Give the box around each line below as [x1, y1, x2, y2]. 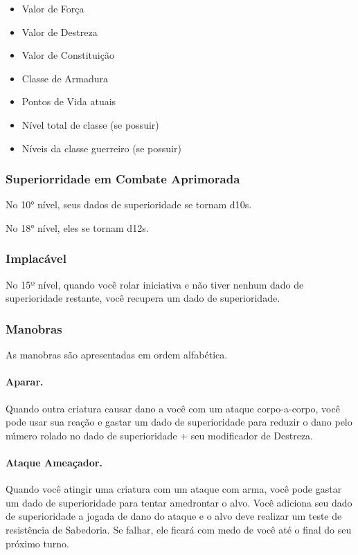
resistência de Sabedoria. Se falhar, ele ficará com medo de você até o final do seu [6, 522, 352, 536]
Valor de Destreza [21, 24, 98, 39]
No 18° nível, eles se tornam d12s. [6, 220, 149, 235]
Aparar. [6, 374, 44, 389]
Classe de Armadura [21, 71, 109, 85]
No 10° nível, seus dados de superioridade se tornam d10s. [6, 197, 252, 212]
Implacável [6, 250, 66, 267]
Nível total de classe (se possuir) [21, 117, 159, 131]
